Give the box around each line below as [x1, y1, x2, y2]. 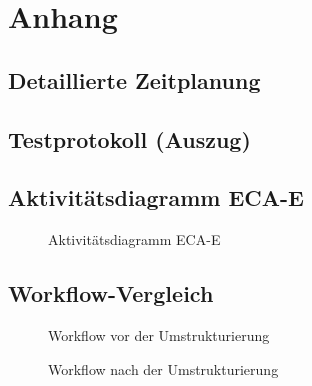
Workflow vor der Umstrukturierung [48, 324, 270, 345]
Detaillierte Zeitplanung [8, 64, 261, 95]
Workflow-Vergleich [8, 278, 214, 309]
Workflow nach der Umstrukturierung [48, 358, 279, 379]
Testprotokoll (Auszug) [8, 123, 251, 154]
